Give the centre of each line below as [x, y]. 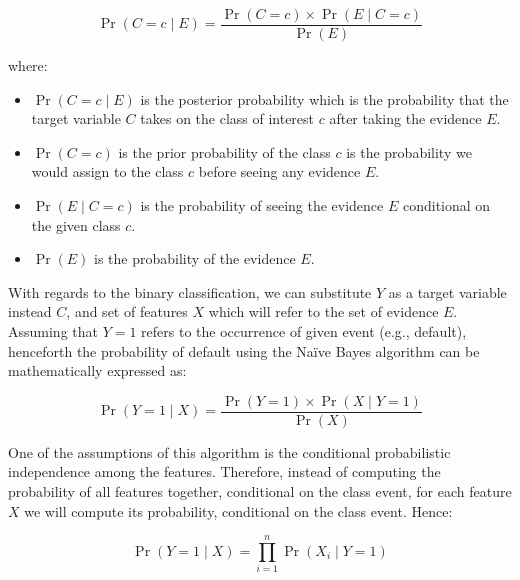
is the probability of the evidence [195, 258]
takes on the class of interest [227, 118]
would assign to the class [107, 171]
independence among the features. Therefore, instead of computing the [224, 471]
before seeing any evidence [279, 171]
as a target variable [447, 291]
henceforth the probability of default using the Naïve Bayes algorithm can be [244, 350]
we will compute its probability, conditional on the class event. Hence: [238, 510]
